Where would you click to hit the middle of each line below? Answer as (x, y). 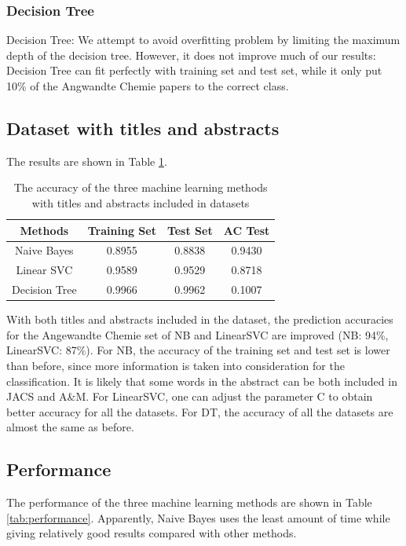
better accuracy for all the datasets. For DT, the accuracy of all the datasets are (200, 411)
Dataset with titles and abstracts (143, 128)
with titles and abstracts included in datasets (141, 202)
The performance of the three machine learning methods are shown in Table (189, 502)
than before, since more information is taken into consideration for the (176, 365)
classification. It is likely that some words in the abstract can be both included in (202, 381)
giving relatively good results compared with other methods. (152, 533)
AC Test (247, 230)
